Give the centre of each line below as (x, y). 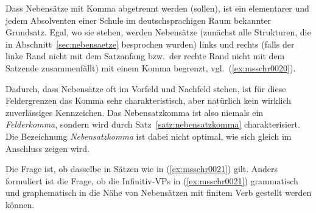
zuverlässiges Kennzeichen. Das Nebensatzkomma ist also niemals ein (135, 112)
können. (20, 204)
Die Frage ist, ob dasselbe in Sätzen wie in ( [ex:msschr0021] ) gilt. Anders (142, 169)
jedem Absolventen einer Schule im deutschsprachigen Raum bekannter (139, 20)
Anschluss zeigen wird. (47, 148)
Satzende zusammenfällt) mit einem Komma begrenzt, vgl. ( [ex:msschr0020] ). (151, 67)
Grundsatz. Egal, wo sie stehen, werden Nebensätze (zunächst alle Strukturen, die (158, 32)
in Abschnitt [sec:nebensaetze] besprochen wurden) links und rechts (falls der (150, 44)
